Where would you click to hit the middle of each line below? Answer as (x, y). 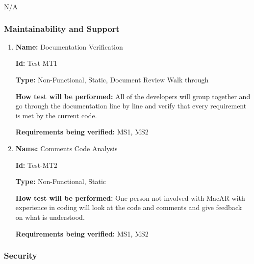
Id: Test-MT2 (36, 165)
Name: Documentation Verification (69, 46)
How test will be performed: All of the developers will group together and (133, 96)
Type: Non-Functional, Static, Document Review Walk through (112, 79)
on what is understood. (50, 217)
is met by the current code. (56, 115)
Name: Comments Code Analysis (66, 148)
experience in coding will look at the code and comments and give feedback (129, 207)
